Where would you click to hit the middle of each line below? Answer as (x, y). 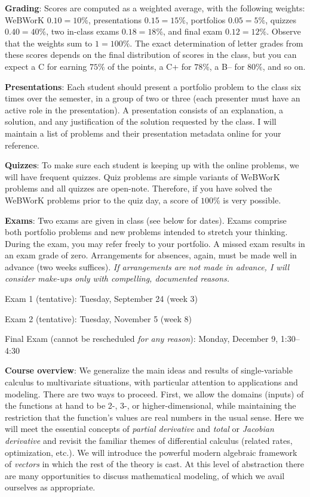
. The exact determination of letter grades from (217, 43)
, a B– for (227, 66)
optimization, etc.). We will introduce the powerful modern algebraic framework (151, 452)
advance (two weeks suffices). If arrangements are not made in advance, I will (147, 266)
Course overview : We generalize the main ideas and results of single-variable (149, 370)
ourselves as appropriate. (50, 487)
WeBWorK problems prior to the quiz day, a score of (102, 200)
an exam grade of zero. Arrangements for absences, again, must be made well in (151, 255)
